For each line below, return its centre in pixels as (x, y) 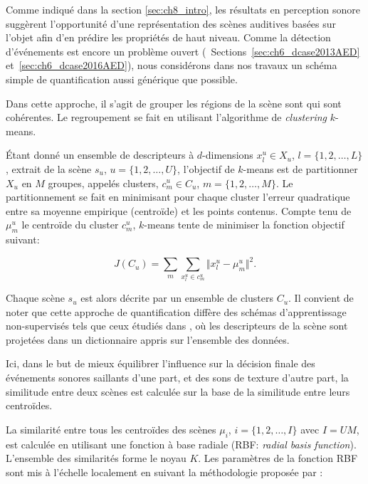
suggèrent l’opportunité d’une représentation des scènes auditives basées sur (171, 23)
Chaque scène (35, 298)
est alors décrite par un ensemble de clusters (177, 298)
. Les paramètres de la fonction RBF (278, 458)
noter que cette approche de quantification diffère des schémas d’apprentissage (176, 311)
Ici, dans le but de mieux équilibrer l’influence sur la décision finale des (161, 363)
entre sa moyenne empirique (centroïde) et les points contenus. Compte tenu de (179, 210)
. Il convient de (321, 298)
